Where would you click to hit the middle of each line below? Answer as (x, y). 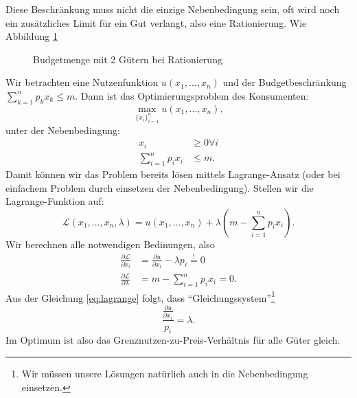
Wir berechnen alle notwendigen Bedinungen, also (110, 244)
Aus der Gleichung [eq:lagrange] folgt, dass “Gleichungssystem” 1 (140, 296)
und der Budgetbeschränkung (285, 82)
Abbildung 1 (32, 36)
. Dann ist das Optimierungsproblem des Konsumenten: (192, 95)
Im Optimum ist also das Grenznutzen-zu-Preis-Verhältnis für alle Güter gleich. (173, 340)
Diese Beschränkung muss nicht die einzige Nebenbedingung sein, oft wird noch (173, 9)
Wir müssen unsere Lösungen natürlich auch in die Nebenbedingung (165, 373)
